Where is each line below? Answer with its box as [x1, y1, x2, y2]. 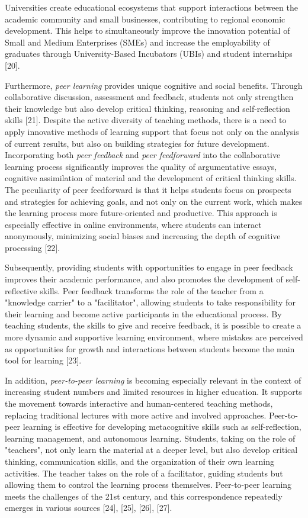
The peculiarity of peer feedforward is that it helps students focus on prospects [5, 183, 291, 195]
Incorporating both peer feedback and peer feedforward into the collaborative [5, 149, 281, 161]
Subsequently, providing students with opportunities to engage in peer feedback [5, 261, 293, 274]
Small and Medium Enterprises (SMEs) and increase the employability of [5, 36, 270, 48]
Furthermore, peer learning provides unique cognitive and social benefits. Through [5, 79, 303, 91]
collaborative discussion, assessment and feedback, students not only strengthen [5, 91, 294, 103]
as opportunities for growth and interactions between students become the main [5, 342, 295, 355]
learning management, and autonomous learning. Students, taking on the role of [5, 432, 296, 444]
